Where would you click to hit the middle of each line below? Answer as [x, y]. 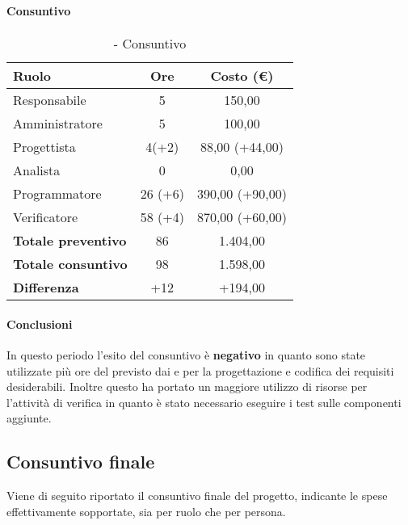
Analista [37, 170]
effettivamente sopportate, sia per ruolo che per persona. [146, 511]
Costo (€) [242, 76]
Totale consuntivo [70, 264]
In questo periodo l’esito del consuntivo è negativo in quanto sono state [186, 354]
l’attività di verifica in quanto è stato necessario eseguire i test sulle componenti [204, 402]
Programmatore [57, 194]
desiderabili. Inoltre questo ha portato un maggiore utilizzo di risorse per [187, 386]
